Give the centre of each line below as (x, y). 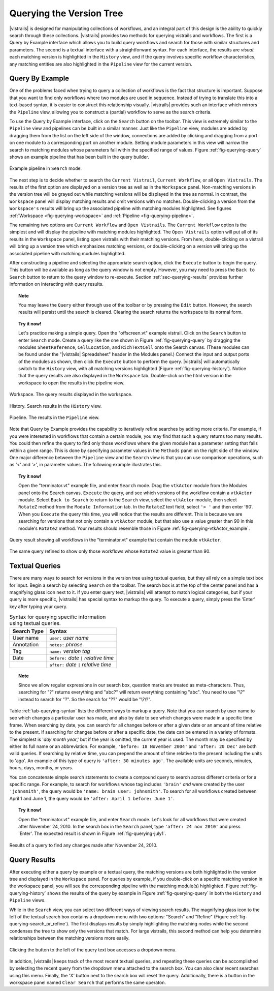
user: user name (69, 638)
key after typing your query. (39, 606)
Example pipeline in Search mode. (46, 168)
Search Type (28, 631)
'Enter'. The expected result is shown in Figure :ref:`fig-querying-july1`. (92, 833)
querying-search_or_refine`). (39, 924)
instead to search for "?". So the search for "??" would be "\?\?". (85, 699)
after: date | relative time (80, 665)
